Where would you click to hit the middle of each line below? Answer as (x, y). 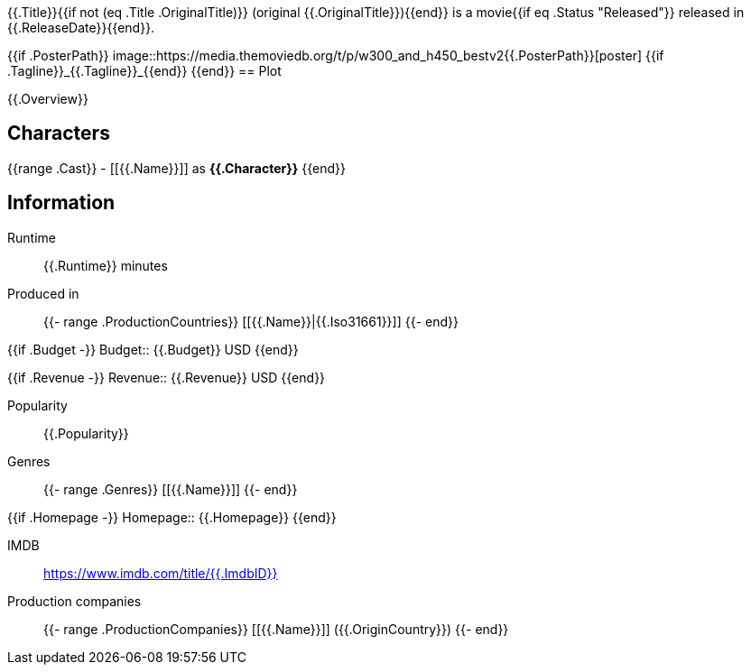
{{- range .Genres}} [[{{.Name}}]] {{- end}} (171, 489)
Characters (59, 133)
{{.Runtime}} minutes (106, 265)
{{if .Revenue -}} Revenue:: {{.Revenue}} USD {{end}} (167, 377)
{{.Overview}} (48, 99)
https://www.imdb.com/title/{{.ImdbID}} (161, 573)
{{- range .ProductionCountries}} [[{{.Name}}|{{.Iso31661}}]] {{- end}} (251, 321)
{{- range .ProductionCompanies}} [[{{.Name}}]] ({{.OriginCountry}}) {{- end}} (276, 629)
